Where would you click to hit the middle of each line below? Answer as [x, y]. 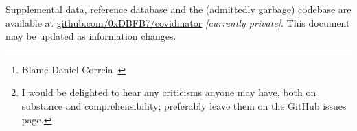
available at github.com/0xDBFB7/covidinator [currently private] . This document [178, 22]
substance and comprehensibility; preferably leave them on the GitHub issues [184, 105]
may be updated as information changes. [91, 36]
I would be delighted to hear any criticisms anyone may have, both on [169, 92]
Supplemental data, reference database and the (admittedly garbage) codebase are [178, 9]
